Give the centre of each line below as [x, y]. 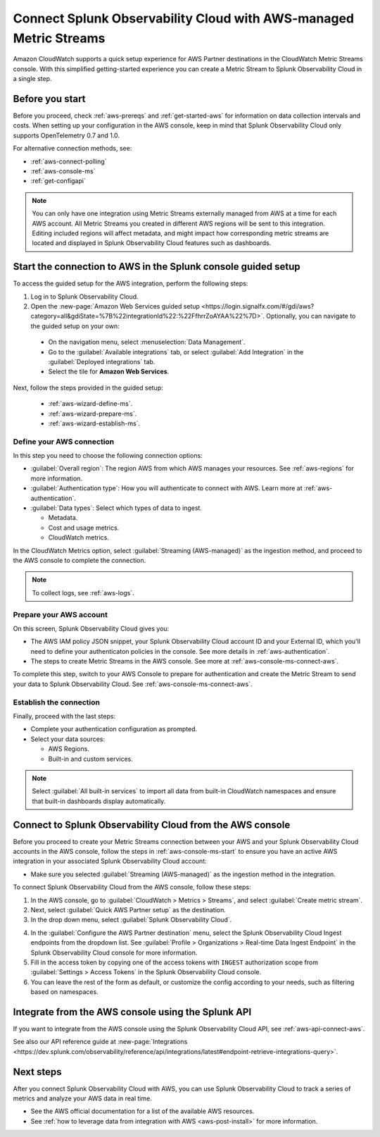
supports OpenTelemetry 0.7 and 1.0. [66, 135]
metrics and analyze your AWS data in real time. [83, 1098]
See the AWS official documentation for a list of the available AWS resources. [142, 1111]
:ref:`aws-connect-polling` [69, 161]
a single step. [32, 79]
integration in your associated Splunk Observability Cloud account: [110, 861]
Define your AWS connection [64, 442]
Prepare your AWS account [61, 614]
